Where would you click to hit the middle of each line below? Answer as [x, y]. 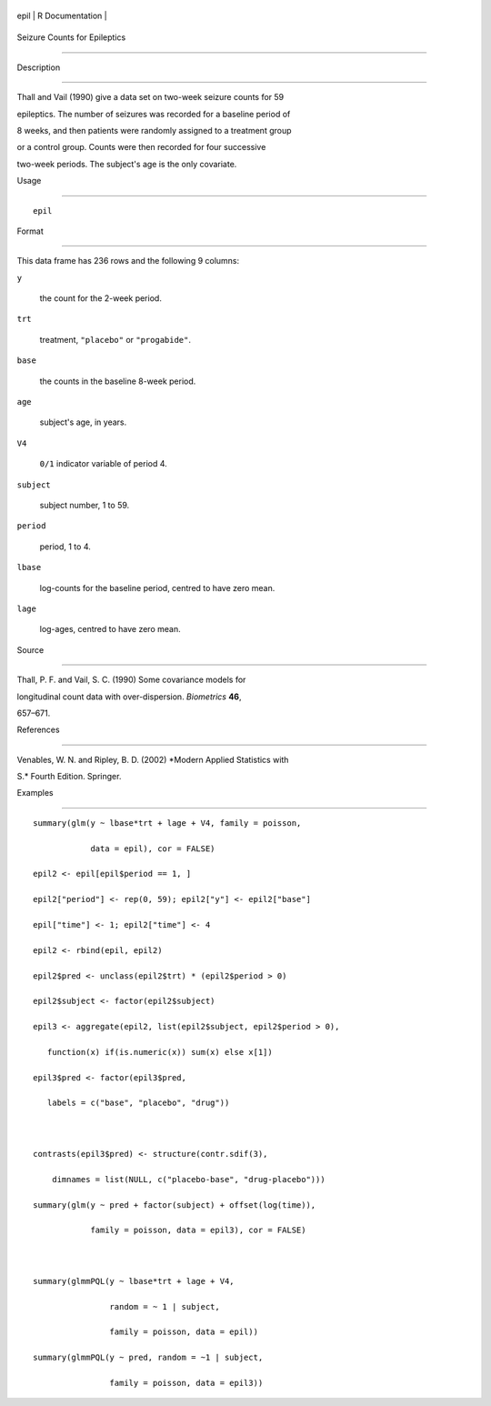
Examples [35, 793]
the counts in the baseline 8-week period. [118, 381]
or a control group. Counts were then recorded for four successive [141, 147]
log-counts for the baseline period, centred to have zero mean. [157, 588]
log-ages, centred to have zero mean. [110, 629]
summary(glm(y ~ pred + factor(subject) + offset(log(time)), [175, 1205]
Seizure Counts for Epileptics [71, 37]
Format [30, 231]
